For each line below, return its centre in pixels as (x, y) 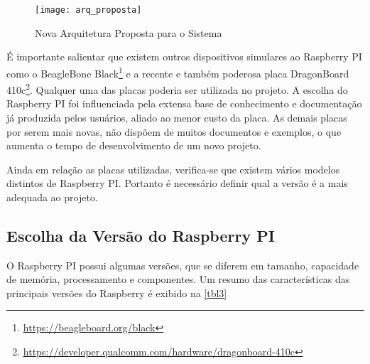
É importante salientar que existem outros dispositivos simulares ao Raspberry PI (184, 57)
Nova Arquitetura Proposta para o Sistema (129, 32)
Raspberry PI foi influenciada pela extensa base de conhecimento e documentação (184, 103)
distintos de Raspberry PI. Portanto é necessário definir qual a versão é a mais (177, 183)
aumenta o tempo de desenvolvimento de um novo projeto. (134, 145)
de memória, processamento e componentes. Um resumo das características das (178, 279)
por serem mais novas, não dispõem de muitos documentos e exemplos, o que (174, 131)
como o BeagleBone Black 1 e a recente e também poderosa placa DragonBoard (178, 72)
